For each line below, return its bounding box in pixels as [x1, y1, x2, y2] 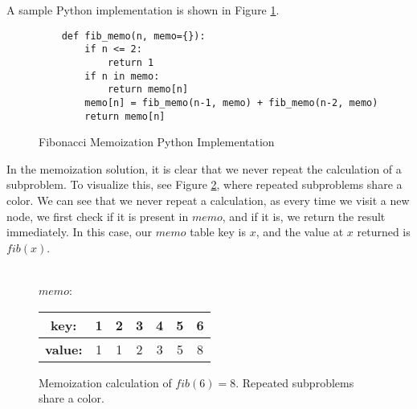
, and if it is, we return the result [222, 207, 386, 224]
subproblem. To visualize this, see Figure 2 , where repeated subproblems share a [6, 176, 403, 193]
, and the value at [256, 223, 344, 240]
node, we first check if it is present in [6, 207, 189, 224]
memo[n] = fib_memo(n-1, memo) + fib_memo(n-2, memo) [84, 96, 378, 108]
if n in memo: [84, 70, 160, 82]
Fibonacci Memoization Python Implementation [39, 133, 275, 150]
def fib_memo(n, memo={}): [61, 30, 206, 42]
